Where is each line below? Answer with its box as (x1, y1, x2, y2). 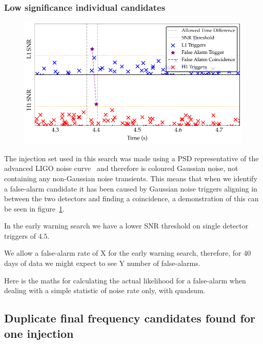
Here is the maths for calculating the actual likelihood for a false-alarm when (4, 275, 246, 285)
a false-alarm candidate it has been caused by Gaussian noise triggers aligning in (4, 183, 257, 194)
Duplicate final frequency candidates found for (4, 310, 255, 326)
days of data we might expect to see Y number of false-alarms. (4, 258, 200, 269)
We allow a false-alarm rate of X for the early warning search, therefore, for (4, 247, 241, 258)
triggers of (4, 230, 36, 241)
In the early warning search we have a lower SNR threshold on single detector (4, 220, 249, 231)
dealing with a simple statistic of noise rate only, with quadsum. (4, 285, 206, 296)
